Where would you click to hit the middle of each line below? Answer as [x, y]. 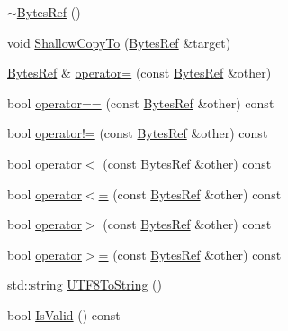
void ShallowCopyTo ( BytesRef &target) [119, 42]
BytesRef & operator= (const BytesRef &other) [139, 73]
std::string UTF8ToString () [85, 285]
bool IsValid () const [64, 314]
